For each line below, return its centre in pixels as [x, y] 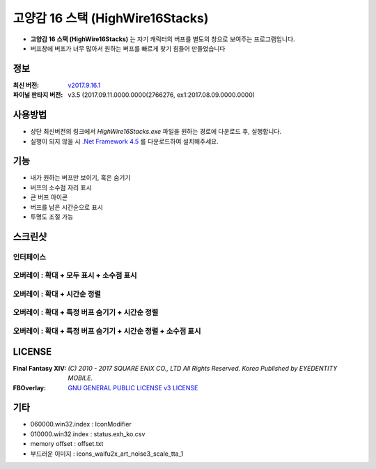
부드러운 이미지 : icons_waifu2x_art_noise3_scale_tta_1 [107, 454]
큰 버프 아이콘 [49, 197]
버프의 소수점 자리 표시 [61, 187]
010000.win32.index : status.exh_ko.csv [88, 434]
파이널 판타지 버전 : [38, 95]
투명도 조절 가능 [52, 217]
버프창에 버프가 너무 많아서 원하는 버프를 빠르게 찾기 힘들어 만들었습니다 [128, 48]
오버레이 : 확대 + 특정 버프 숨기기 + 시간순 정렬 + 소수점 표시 [107, 331]
